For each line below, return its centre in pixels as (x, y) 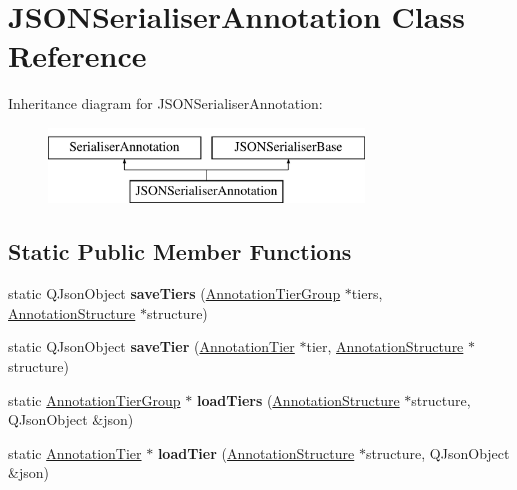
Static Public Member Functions (180, 251)
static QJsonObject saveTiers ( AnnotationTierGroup (174, 293)
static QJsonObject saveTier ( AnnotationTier (151, 346)
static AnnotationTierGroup (94, 399)
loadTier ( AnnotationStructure (256, 452)
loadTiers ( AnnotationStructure (298, 399)
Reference (77, 55)
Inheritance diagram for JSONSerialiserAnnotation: (165, 103)
